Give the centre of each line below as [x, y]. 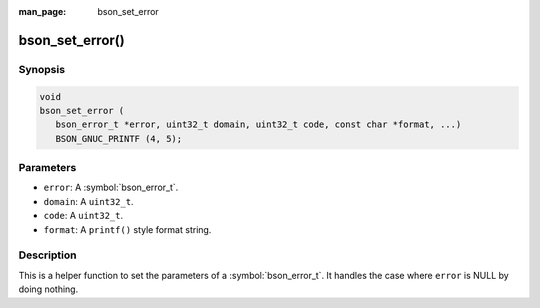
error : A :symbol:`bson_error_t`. [111, 187]
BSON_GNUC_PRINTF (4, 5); [119, 138]
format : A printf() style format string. [127, 229]
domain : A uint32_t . [88, 201]
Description [47, 255]
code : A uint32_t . [83, 216]
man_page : [42, 11]
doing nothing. [48, 289]
